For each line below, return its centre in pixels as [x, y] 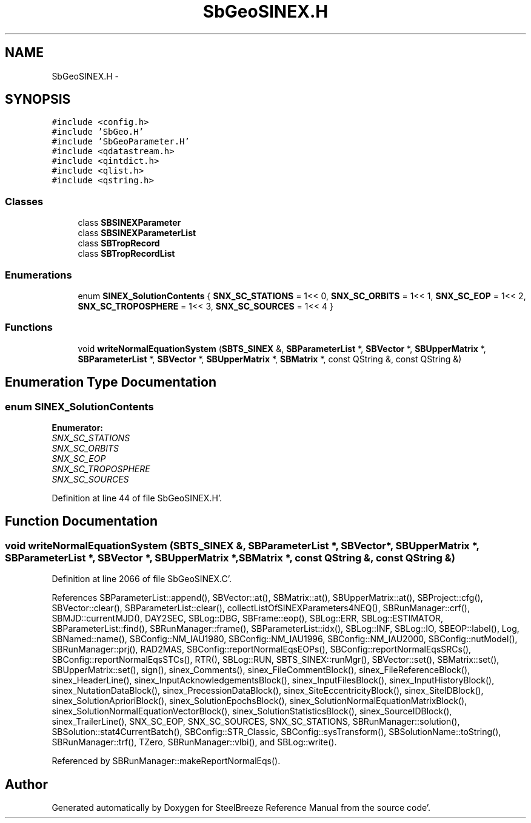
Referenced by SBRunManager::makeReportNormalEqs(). [166, 761]
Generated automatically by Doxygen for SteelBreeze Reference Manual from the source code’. [241, 807]
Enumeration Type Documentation [111, 382]
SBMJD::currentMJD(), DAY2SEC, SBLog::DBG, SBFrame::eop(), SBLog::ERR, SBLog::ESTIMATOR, [247, 618]
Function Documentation [81, 521]
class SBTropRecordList [126, 254]
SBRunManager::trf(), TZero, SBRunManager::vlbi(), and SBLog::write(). [194, 742]
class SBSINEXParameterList [137, 233]
